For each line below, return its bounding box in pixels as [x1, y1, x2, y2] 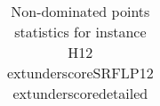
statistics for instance [14, 21, 147, 42]
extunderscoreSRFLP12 [7, 62, 154, 83]
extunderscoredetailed [12, 83, 148, 103]
